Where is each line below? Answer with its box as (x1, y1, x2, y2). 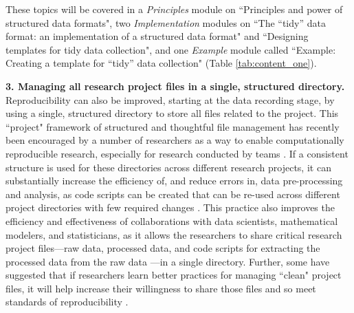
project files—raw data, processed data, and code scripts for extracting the (5, 241, 320, 255)
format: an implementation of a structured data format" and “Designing (5, 29, 309, 43)
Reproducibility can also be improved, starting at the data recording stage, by (5, 92, 335, 107)
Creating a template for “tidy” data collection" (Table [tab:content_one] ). (5, 56, 317, 70)
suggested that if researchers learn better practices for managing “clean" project (5, 268, 342, 282)
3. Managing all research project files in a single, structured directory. (5, 78, 345, 93)
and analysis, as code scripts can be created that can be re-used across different (5, 186, 340, 201)
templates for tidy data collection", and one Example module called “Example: (5, 42, 336, 56)
